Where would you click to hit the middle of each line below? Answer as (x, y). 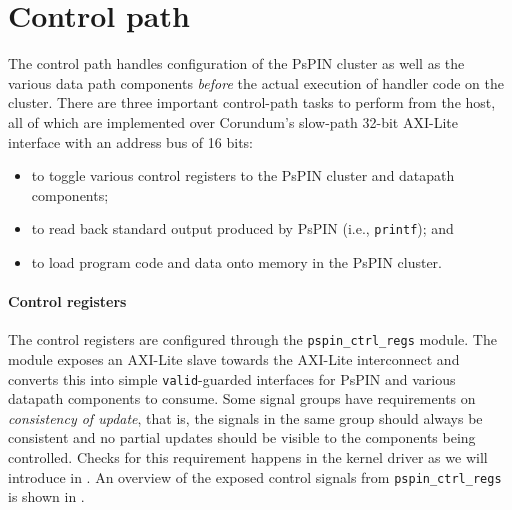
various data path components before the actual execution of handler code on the (256, 82)
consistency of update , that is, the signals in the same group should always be (245, 417)
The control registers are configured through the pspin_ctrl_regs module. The (252, 339)
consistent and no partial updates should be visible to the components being (242, 437)
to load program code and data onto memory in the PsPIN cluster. (236, 261)
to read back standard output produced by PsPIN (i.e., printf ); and (242, 228)
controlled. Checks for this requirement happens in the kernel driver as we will (248, 457)
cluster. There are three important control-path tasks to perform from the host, (252, 102)
